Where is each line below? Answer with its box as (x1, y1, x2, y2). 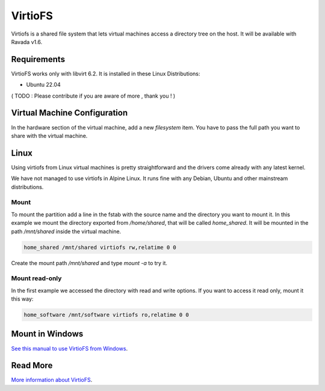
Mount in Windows (11, 329, 84, 339)
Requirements (11, 54, 66, 64)
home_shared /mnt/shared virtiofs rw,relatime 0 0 (23, 244, 177, 251)
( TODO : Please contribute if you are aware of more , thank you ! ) (11, 92, 176, 99)
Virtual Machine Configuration (11, 108, 128, 118)
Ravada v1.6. (11, 38, 43, 45)
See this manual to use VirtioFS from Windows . (11, 345, 128, 352)
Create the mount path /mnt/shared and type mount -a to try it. (11, 259, 168, 266)
